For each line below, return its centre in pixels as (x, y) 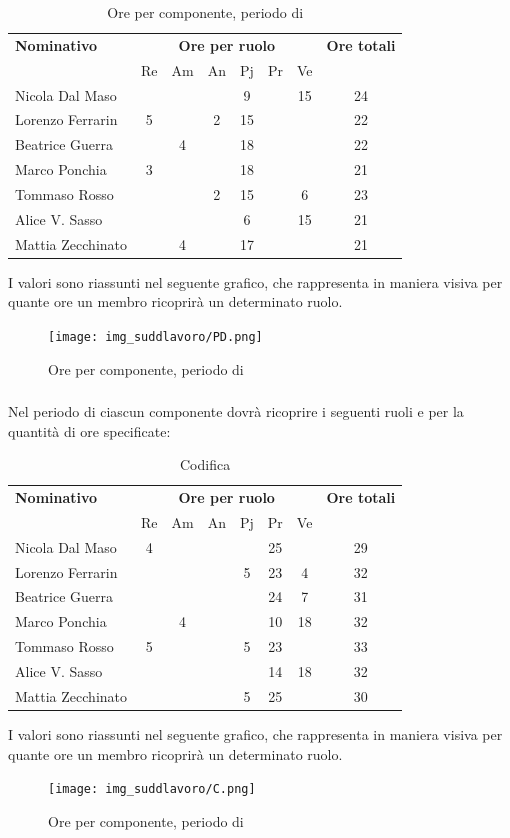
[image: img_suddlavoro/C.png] (152, 789)
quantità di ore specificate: (89, 430)
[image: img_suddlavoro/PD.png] (155, 336)
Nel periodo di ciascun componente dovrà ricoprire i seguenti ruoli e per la (236, 411)
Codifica (205, 464)
